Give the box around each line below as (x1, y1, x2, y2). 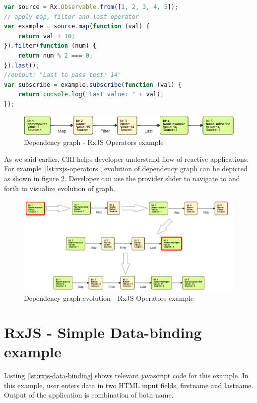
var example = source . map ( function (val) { (4, 23, 150, 30)
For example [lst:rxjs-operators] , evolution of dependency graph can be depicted (4, 163, 248, 174)
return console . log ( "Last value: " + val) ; (18, 91, 164, 98)
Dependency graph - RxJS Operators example (24, 137, 164, 147)
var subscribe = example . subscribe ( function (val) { (4, 81, 182, 88)
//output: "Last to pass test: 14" (4, 71, 122, 79)
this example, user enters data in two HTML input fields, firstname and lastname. (4, 380, 254, 390)
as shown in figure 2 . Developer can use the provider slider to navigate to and (4, 173, 240, 183)
